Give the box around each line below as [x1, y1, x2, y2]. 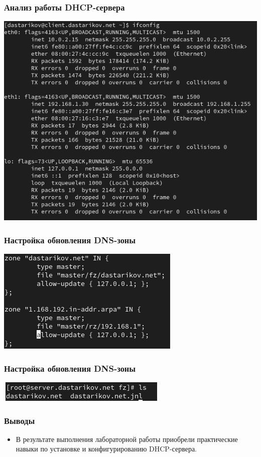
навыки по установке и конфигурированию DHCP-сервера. [16, 443, 197, 454]
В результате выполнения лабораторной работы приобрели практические [16, 433, 238, 444]
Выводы [4, 414, 35, 426]
